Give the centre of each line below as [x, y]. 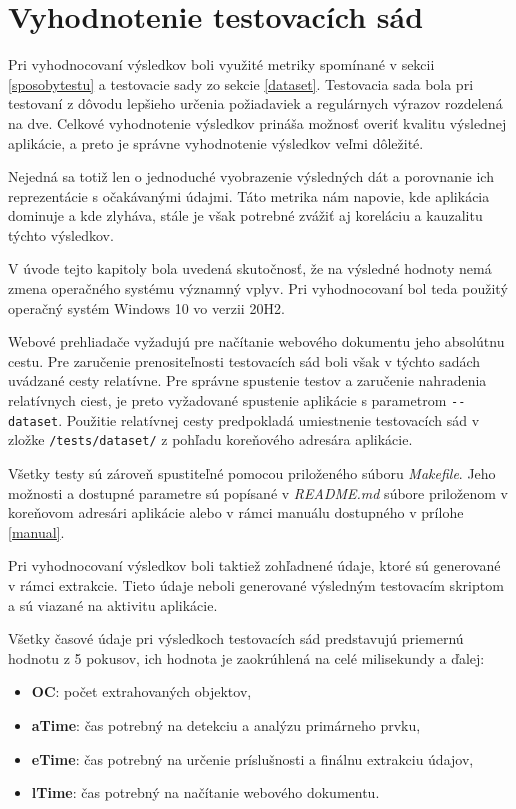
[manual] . [36, 531]
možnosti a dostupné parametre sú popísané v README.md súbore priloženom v [258, 492]
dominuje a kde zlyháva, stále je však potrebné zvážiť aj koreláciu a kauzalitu [245, 215]
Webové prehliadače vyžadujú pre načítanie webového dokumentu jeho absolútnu [256, 341]
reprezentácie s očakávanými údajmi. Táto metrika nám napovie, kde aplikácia [249, 195]
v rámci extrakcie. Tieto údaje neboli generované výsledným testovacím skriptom [256, 584]
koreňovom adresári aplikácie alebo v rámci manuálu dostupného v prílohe [236, 512]
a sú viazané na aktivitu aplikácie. [113, 604]
